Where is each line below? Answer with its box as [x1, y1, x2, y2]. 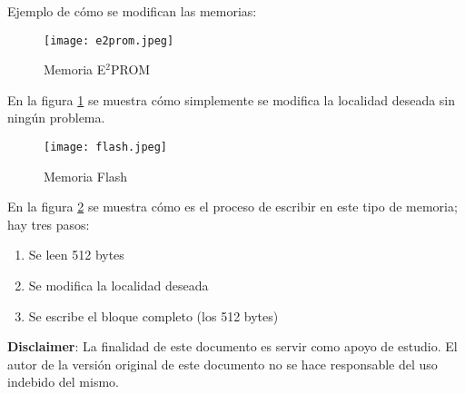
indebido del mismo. [7, 372, 119, 391]
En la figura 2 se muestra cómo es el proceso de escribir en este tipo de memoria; [7, 197, 458, 216]
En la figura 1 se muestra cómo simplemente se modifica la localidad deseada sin [7, 90, 456, 109]
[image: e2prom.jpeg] [44, 34, 174, 47]
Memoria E [44, 60, 106, 79]
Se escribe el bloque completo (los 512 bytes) [28, 306, 279, 325]
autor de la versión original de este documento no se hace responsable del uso [7, 354, 438, 373]
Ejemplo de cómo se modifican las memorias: [7, 2, 257, 20]
